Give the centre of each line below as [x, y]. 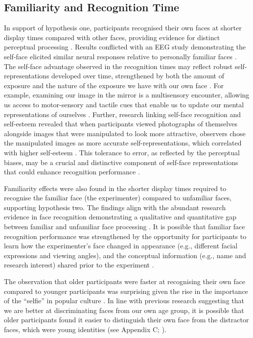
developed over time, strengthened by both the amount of [138, 76]
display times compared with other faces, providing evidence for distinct [112, 37]
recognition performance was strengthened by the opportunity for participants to [125, 236]
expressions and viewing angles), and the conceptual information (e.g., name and [125, 255]
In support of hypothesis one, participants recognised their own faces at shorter [123, 28]
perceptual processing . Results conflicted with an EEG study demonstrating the [125, 47]
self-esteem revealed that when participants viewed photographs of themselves [121, 124]
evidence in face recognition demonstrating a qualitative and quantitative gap [120, 217]
